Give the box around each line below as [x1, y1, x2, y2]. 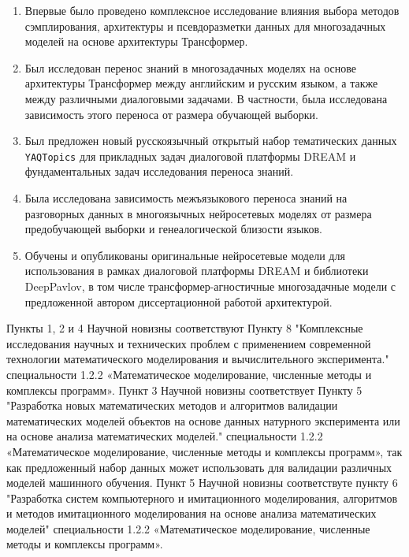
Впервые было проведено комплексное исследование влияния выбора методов [24, 2, 400, 18]
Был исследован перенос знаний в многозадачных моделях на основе [24, 59, 356, 76]
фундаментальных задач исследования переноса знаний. [24, 163, 294, 180]
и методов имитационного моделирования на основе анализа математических [6, 505, 377, 522]
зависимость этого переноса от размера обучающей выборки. [24, 106, 318, 122]
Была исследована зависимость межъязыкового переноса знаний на [24, 190, 348, 206]
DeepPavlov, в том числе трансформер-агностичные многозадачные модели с [24, 277, 396, 294]
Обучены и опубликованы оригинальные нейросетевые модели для [24, 247, 345, 263]
